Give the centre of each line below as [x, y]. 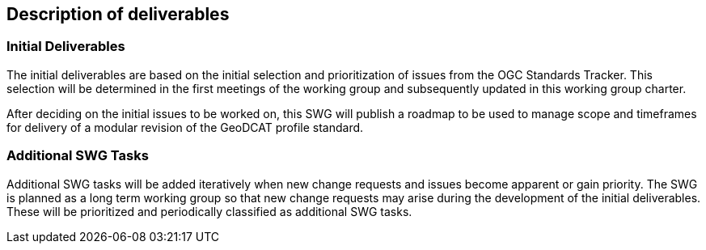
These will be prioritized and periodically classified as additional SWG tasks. [209, 211]
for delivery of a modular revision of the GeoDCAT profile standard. [185, 127]
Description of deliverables [118, 14]
